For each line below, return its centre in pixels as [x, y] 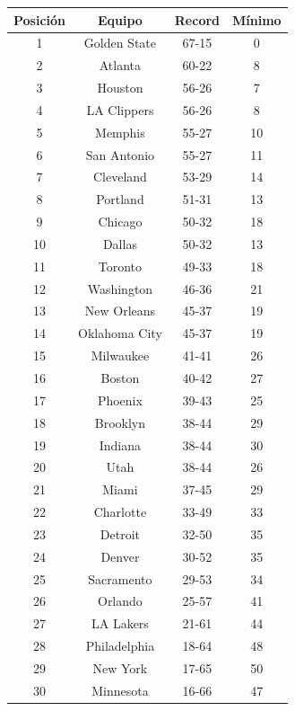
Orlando [120, 601]
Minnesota [120, 690]
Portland [120, 199]
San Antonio [120, 154]
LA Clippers [120, 109]
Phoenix [120, 400]
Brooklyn [120, 422]
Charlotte [120, 512]
